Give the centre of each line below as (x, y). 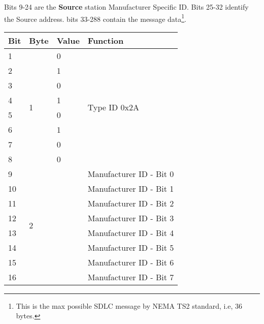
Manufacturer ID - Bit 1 (131, 188)
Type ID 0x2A (113, 107)
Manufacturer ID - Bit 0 (131, 173)
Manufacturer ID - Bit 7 (131, 277)
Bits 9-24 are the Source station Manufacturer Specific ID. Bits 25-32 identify (126, 7)
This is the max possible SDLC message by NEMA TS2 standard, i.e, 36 (129, 305)
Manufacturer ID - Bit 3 (131, 218)
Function (106, 40)
